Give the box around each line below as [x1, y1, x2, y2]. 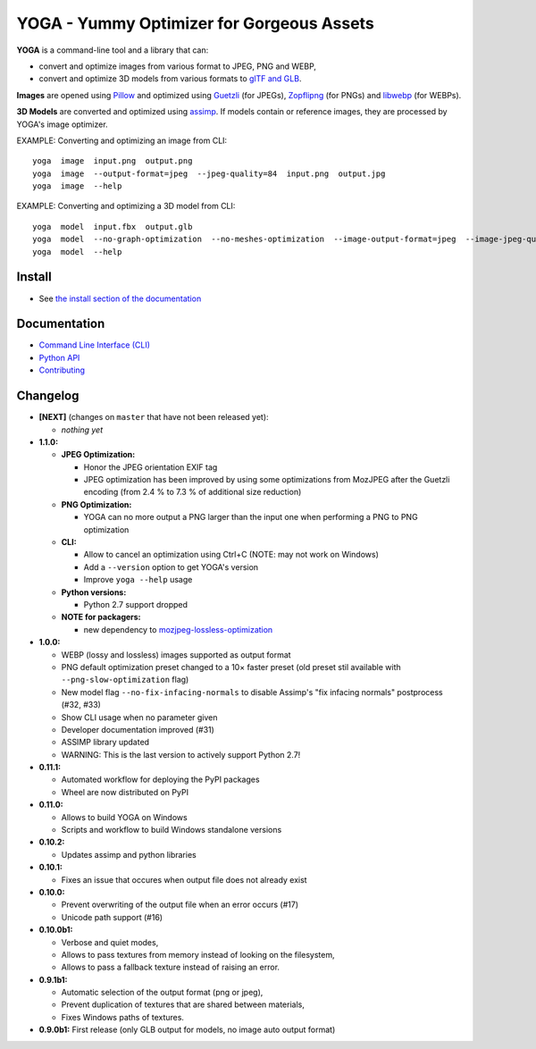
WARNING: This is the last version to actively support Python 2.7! [61, 749, 301, 759]
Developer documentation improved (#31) [61, 724, 214, 734]
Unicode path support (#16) [61, 911, 163, 922]
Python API [38, 352, 80, 363]
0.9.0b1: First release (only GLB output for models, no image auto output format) [38, 1024, 336, 1036]
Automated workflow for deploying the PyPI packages [61, 774, 260, 785]
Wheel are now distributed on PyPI [61, 786, 189, 797]
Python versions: [61, 586, 127, 598]
